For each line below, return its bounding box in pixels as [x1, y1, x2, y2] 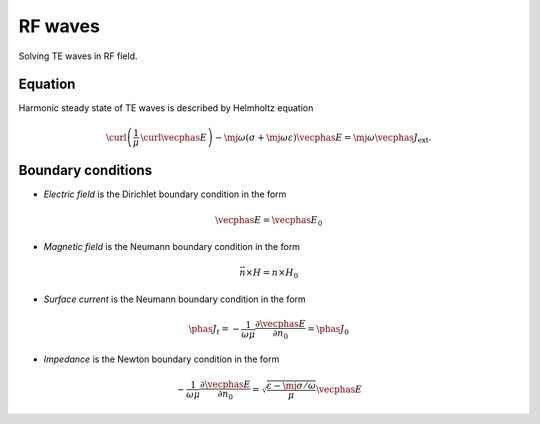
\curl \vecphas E [140, 131, 207, 143]
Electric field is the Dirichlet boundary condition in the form [43, 188, 287, 200]
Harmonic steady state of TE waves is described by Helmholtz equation [18, 102, 314, 114]
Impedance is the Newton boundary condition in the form [43, 353, 280, 365]
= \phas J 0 [306, 323, 350, 337]
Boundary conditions [18, 162, 153, 179]
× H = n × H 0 [245, 267, 299, 280]
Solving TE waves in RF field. [18, 50, 139, 62]
